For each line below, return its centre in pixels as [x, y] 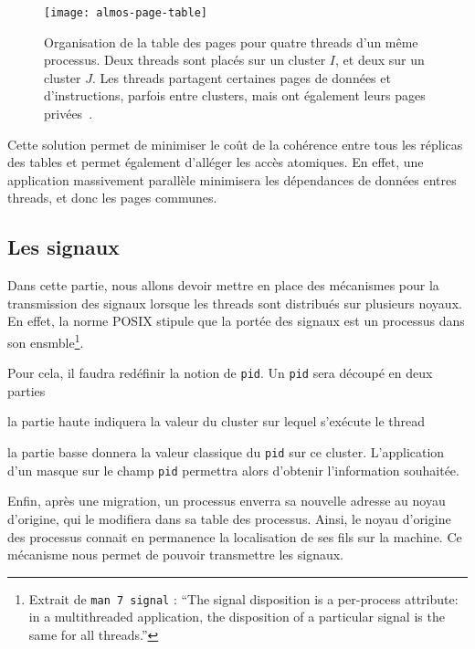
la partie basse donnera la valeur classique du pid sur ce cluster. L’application [226, 452]
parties [26, 390]
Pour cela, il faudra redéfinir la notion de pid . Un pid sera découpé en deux [220, 373]
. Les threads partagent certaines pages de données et [242, 77]
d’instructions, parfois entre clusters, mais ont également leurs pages [235, 95]
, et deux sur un [380, 60]
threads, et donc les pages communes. [112, 198]
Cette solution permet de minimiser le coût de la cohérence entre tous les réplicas [235, 144]
